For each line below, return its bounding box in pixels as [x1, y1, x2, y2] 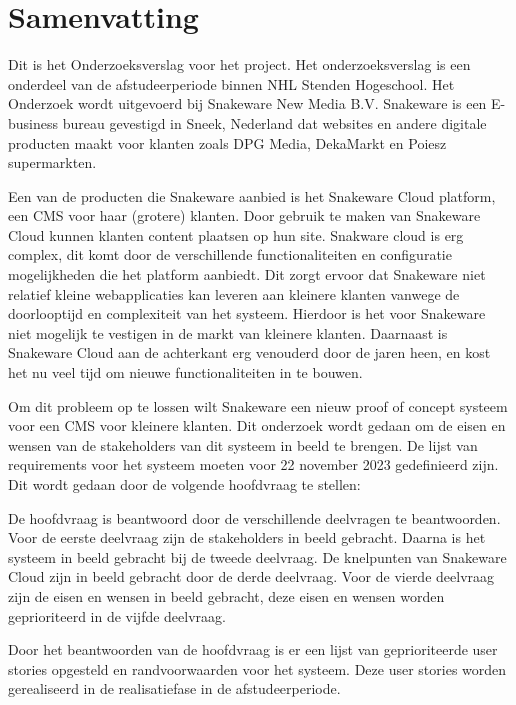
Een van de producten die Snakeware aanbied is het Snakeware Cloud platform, [8, 185, 496, 206]
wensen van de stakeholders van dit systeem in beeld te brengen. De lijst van [8, 434, 478, 455]
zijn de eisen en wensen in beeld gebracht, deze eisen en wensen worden [8, 585, 445, 606]
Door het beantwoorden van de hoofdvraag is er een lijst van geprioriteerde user [8, 639, 498, 660]
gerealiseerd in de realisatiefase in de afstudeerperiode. [8, 678, 341, 699]
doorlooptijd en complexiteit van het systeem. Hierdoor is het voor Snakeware [8, 303, 486, 324]
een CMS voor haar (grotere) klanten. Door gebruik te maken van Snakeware [8, 205, 481, 226]
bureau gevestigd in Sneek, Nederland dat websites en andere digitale [62, 112, 487, 133]
